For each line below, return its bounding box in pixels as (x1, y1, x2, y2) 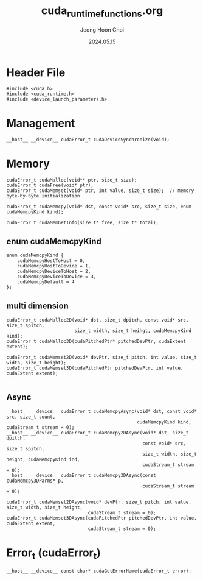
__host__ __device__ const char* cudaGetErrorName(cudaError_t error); (6, 568, 191, 575)
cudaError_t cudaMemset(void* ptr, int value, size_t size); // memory (6, 188, 194, 194)
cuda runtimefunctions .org (41, 4, 163, 19)
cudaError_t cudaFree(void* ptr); (6, 182, 94, 189)
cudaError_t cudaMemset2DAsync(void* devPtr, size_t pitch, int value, (6, 499, 191, 505)
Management (6, 116, 75, 130)
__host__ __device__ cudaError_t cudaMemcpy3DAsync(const (6, 472, 156, 478)
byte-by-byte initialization (6, 193, 80, 199)
